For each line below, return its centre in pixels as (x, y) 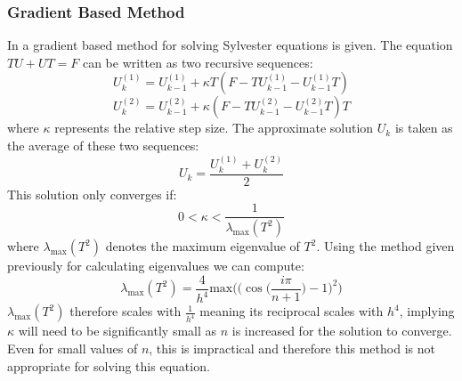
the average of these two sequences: (103, 145)
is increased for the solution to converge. (342, 331)
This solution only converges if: (92, 194)
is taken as (424, 128)
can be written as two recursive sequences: (198, 62)
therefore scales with (126, 311)
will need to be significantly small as (118, 331)
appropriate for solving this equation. (109, 365)
